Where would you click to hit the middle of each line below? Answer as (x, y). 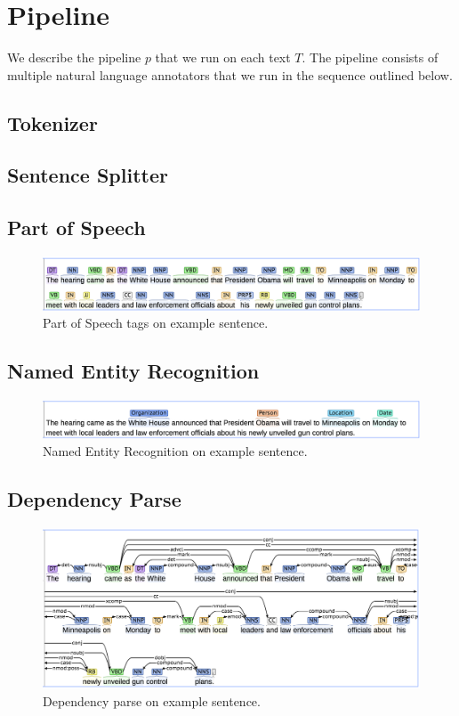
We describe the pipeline (74, 57)
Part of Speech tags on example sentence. (156, 323)
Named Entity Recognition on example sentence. (175, 451)
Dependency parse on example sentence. (152, 700)
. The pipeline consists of (370, 57)
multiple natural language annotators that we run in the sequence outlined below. (230, 74)
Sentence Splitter (88, 175)
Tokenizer (52, 122)
